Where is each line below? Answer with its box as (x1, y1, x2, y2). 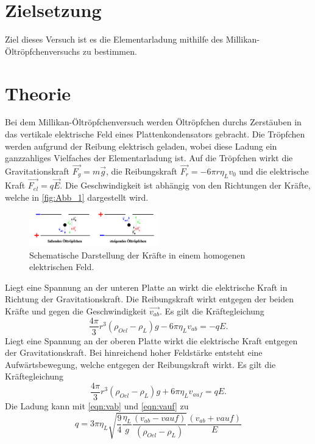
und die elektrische (239, 165, 309, 178)
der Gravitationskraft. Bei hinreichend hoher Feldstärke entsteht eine (5, 346, 263, 359)
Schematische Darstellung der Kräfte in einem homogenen (29, 248, 246, 261)
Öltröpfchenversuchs (5, 44, 80, 57)
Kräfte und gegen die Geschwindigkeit (5, 304, 147, 317)
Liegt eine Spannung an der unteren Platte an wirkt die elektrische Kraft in (5, 280, 288, 293)
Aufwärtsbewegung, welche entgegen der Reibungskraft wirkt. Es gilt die (5, 358, 276, 370)
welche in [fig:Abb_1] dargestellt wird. (5, 190, 149, 203)
